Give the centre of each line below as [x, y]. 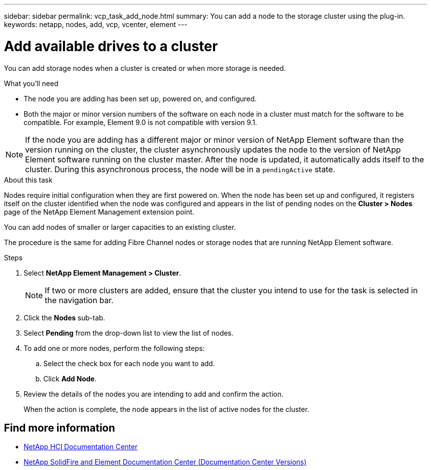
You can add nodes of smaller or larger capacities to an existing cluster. [120, 227]
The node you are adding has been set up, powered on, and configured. [140, 98]
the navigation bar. [79, 300]
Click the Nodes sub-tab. [64, 317]
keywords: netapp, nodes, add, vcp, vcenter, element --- [96, 24]
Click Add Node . [70, 378]
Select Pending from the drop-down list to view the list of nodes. [129, 333]
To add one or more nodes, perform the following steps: [114, 348]
